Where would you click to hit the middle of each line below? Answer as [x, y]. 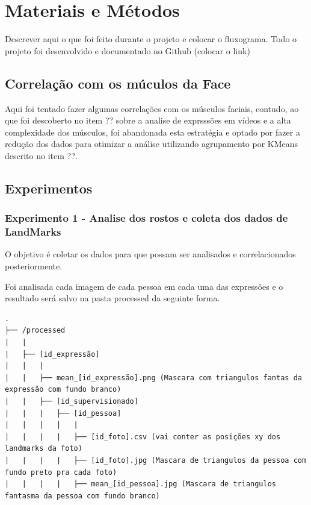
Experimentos [49, 188]
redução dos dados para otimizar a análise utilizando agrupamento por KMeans [152, 144]
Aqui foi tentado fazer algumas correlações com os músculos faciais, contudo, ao [152, 108]
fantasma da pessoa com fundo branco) [82, 496]
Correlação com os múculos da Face [118, 83]
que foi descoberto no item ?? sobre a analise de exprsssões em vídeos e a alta [148, 120]
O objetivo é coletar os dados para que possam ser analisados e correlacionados [150, 254]
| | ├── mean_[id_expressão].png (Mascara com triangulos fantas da [153, 378]
